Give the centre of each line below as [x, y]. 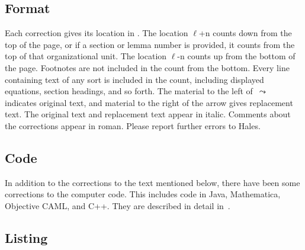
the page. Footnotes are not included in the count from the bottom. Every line [147, 67]
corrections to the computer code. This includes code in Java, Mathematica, [143, 194]
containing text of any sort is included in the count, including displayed [134, 79]
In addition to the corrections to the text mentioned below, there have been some [152, 182]
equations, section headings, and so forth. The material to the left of [129, 91]
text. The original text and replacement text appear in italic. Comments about [148, 114]
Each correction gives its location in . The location [97, 33]
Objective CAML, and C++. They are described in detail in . [118, 205]
